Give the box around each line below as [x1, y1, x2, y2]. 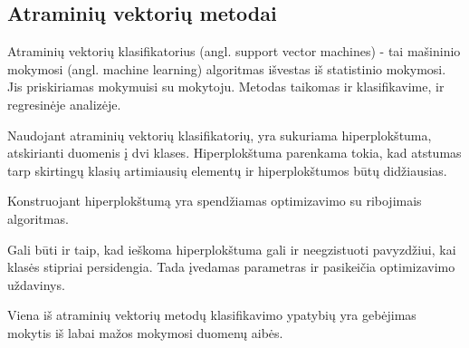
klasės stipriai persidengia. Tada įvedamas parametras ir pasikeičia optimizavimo [7, 257, 455, 276]
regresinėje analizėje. [7, 94, 121, 113]
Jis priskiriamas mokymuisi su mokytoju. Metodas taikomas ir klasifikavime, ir [7, 77, 445, 96]
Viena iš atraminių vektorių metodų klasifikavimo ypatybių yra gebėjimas [7, 305, 416, 324]
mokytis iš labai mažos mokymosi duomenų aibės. [7, 323, 283, 342]
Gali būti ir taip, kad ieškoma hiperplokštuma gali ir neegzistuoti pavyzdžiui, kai [7, 239, 456, 258]
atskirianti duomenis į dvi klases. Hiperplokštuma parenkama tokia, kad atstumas [7, 143, 462, 162]
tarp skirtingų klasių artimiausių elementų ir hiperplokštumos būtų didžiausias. [7, 160, 447, 179]
